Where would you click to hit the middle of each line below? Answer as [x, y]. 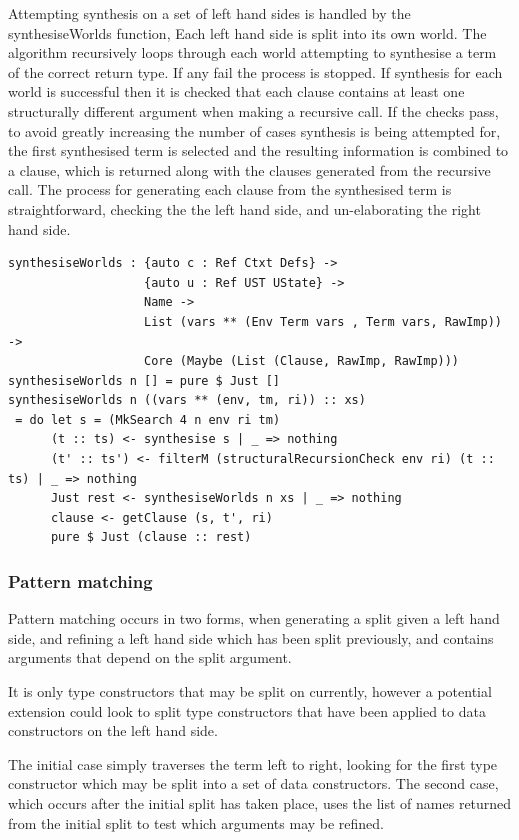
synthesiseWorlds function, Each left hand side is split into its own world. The [247, 32]
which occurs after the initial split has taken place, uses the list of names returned [260, 803]
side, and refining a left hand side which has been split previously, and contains [251, 637]
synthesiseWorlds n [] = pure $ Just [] [144, 380]
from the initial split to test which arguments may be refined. [196, 822]
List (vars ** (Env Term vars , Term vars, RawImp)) [323, 321]
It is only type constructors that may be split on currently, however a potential [250, 691]
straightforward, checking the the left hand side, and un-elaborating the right [244, 208]
